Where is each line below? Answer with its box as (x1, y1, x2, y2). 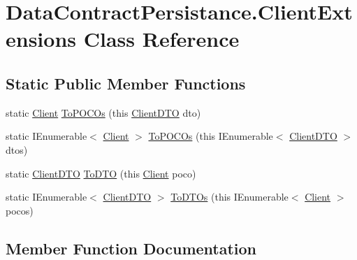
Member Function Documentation (6, 237, 257, 259)
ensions (6, 24, 76, 53)
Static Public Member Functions (6, 72, 246, 94)
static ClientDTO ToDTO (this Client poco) (6, 166, 196, 180)
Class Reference (83, 24, 240, 53)
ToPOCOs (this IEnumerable (148, 129, 273, 143)
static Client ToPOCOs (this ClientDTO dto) (6, 105, 201, 120)
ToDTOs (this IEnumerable (170, 189, 289, 204)
